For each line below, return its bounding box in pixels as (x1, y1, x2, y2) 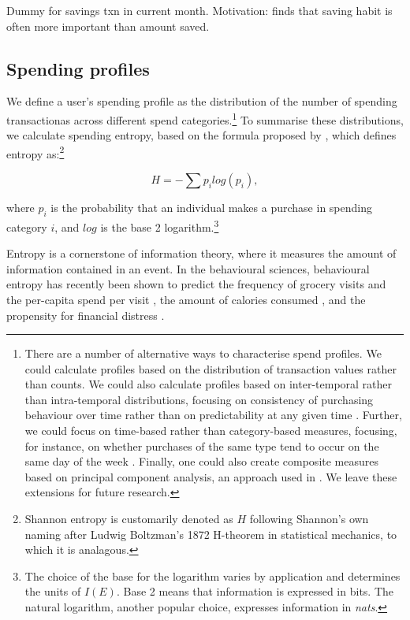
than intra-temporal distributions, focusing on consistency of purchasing (24, 391, 374, 407)
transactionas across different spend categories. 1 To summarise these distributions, (6, 109, 404, 128)
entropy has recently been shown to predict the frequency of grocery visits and (6, 276, 386, 292)
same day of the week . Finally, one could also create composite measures (24, 453, 378, 470)
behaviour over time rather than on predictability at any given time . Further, (24, 407, 402, 423)
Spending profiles (6, 56, 150, 80)
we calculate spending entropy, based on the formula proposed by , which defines (6, 127, 397, 143)
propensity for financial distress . (6, 306, 165, 323)
